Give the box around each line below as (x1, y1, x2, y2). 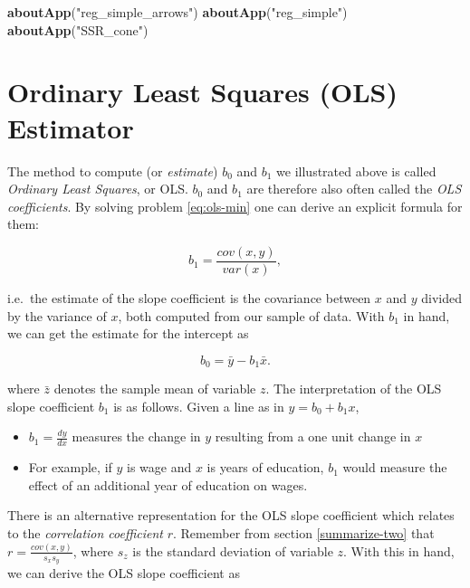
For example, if (28, 458, 112, 477)
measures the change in (72, 427, 201, 446)
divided (421, 288, 462, 307)
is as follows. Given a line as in (113, 396, 284, 415)
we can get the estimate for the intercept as (7, 324, 249, 343)
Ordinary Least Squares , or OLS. (7, 179, 188, 198)
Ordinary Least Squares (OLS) (7, 73, 398, 110)
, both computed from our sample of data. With (118, 306, 385, 325)
